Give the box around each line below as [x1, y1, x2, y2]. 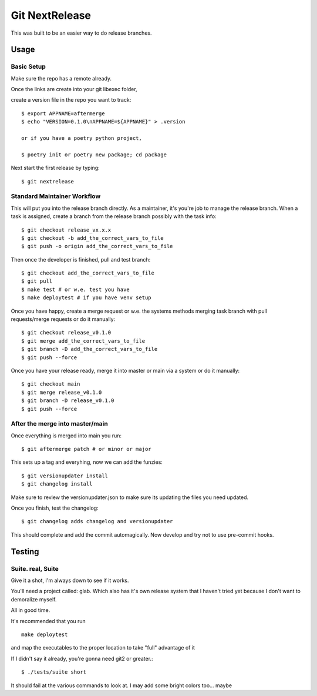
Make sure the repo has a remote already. [11, 75, 112, 82]
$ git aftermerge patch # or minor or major [21, 446, 152, 453]
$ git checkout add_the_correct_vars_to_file [21, 270, 155, 276]
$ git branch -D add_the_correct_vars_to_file [21, 346, 158, 353]
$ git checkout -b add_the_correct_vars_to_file [21, 235, 164, 241]
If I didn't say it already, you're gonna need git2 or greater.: [11, 655, 153, 662]
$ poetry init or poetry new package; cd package [21, 151, 167, 158]
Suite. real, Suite [11, 564, 59, 573]
